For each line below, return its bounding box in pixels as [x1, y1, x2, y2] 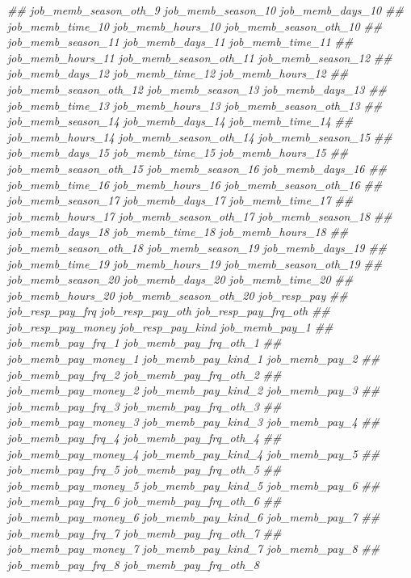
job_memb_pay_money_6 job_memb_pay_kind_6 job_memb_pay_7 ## [7, 508, 380, 525]
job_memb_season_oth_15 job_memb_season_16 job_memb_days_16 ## [7, 159, 388, 176]
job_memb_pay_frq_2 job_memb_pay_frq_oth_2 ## [7, 365, 282, 382]
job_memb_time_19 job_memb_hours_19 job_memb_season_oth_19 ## [7, 255, 383, 272]
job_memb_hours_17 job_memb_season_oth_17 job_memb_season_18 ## [7, 207, 392, 224]
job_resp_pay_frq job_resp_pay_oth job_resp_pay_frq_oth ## [7, 302, 330, 319]
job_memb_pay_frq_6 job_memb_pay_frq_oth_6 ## [7, 492, 282, 509]
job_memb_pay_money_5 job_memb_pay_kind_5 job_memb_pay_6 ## [7, 476, 380, 493]
